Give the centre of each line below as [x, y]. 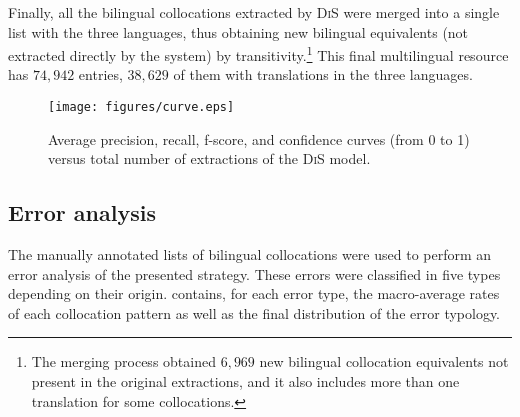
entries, [100, 74]
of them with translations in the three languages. [323, 74]
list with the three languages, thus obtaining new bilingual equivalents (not [238, 31]
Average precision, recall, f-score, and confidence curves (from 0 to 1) [259, 138]
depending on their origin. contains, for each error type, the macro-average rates [254, 293]
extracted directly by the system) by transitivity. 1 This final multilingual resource [258, 53]
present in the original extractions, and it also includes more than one [245, 381]
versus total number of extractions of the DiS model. [209, 158]
